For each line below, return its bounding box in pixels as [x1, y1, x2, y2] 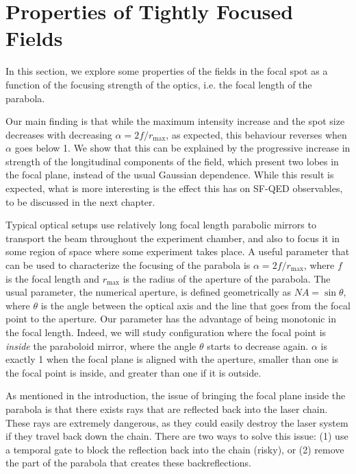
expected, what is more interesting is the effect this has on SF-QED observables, [5, 181, 343, 195]
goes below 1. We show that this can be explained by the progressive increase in [14, 141, 351, 155]
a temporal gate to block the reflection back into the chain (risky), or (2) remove [5, 442, 344, 456]
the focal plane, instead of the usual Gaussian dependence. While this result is [5, 167, 334, 182]
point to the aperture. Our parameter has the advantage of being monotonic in [5, 311, 336, 326]
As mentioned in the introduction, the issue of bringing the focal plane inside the [5, 388, 346, 403]
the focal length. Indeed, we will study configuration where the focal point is [5, 325, 327, 339]
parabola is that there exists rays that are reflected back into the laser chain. [5, 401, 328, 416]
